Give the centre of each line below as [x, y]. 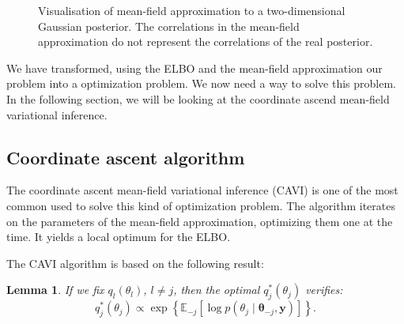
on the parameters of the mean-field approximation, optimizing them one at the [200, 221]
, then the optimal [217, 290]
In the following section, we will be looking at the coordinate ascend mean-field [198, 98]
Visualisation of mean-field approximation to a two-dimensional [192, 10]
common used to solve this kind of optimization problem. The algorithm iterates [201, 205]
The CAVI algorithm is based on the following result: [135, 263]
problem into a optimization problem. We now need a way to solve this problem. [201, 83]
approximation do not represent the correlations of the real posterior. [206, 41]
